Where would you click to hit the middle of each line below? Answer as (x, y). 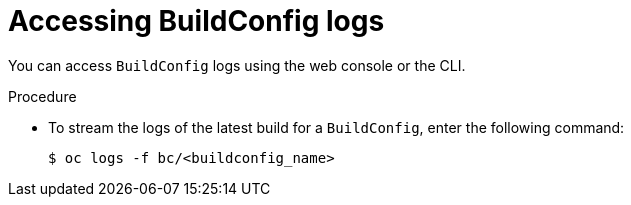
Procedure (42, 96)
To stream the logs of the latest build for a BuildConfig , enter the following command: (336, 127)
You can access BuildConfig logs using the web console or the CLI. (237, 65)
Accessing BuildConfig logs (196, 21)
